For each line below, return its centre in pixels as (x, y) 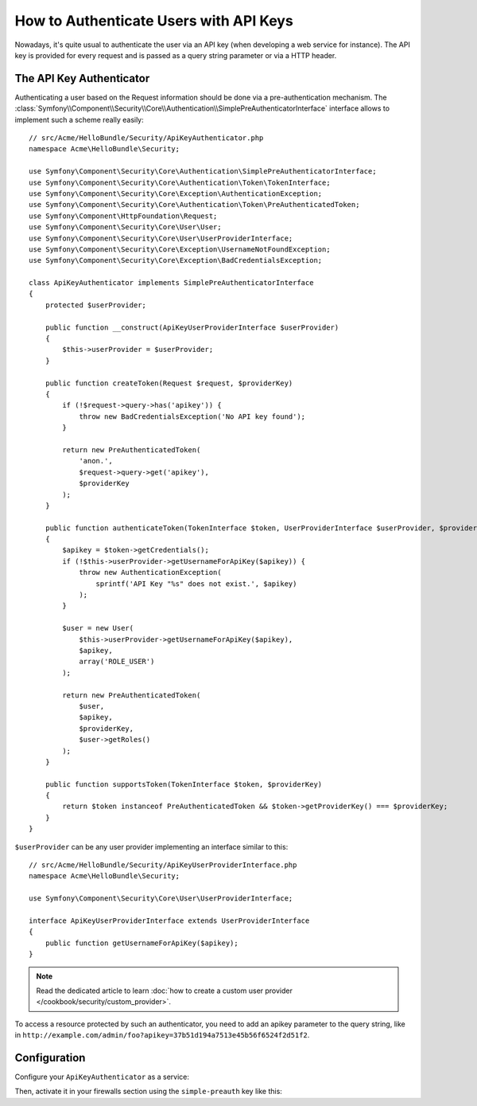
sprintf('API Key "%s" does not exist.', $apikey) (196, 584)
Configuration (50, 1058)
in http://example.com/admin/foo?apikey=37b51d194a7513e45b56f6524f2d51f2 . (162, 1035)
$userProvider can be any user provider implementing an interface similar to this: (151, 846)
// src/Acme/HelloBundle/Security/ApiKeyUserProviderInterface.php (163, 865)
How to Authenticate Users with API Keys (154, 21)
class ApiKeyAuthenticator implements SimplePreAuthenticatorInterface (171, 283)
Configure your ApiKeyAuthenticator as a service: (102, 1077)
